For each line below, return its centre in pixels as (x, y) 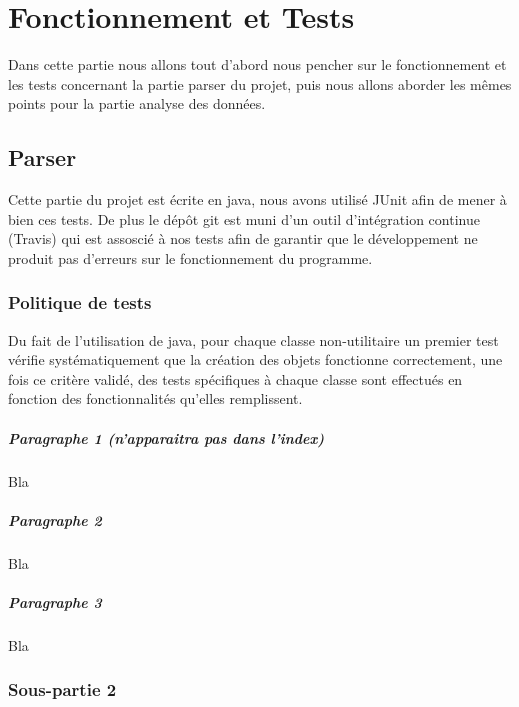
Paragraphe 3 (55, 601)
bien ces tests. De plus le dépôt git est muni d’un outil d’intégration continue (244, 218)
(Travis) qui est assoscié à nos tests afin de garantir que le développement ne (243, 238)
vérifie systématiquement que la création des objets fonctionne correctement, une (255, 359)
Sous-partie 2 (62, 689)
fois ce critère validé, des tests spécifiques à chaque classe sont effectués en (235, 378)
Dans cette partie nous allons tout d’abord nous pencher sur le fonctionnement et (257, 64)
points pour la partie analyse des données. (137, 103)
